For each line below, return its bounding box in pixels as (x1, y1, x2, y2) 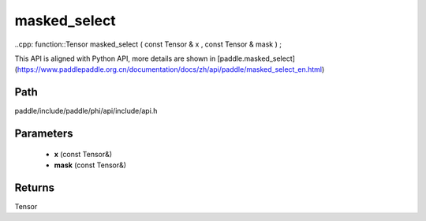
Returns (14, 181, 55, 194)
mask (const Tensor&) (54, 160, 126, 170)
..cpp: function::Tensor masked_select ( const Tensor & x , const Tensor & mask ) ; (14, 39, 282, 49)
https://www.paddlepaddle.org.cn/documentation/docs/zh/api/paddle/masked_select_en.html (17, 65, 323, 74)
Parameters (14, 127, 73, 140)
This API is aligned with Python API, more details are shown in (14, 54, 216, 63)
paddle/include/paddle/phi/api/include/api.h (14, 107, 158, 116)
